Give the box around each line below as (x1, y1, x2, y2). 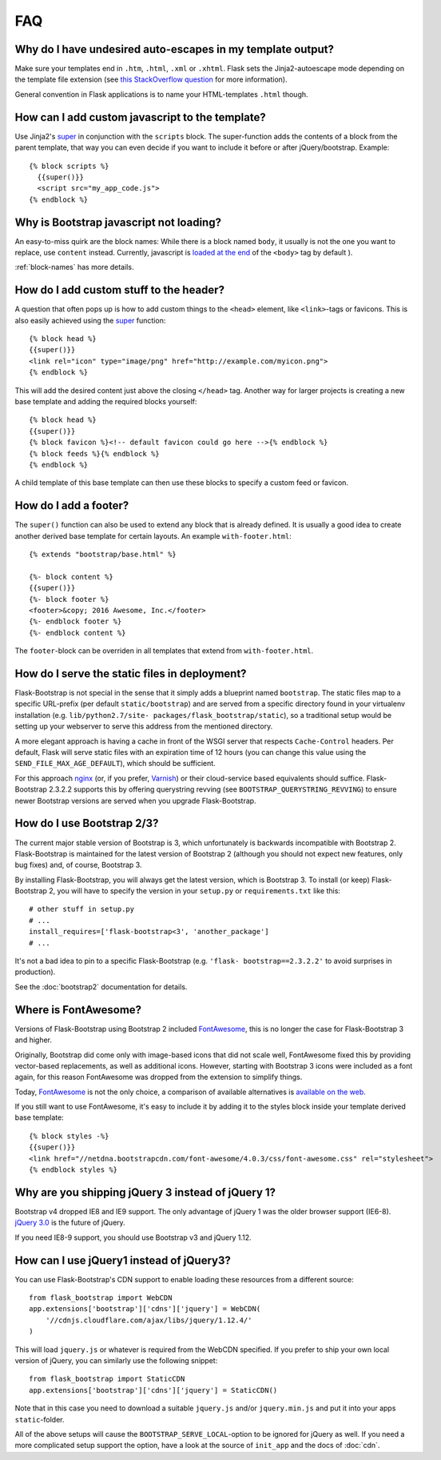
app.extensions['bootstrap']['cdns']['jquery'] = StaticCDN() (29, 1386, 278, 1394)
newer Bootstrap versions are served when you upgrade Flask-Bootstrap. (14, 796, 256, 805)
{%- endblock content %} (29, 628, 126, 637)
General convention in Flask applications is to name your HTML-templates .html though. (14, 89, 308, 99)
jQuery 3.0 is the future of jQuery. (14, 1217, 125, 1228)
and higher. (14, 1035, 52, 1045)
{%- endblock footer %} (29, 617, 122, 626)
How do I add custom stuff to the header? (14, 283, 225, 297)
